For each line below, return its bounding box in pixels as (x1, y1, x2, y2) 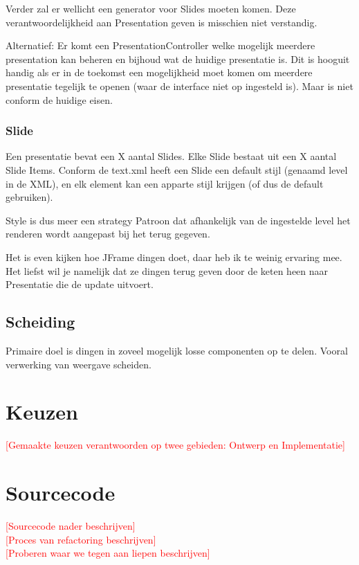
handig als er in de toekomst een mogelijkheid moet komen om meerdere (6, 65, 313, 80)
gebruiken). (6, 190, 53, 204)
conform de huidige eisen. (6, 92, 113, 107)
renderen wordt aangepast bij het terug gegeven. (6, 226, 210, 241)
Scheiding (6, 311, 75, 332)
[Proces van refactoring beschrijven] (6, 532, 156, 546)
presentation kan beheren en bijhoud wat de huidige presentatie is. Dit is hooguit (6, 51, 350, 66)
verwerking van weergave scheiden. (6, 357, 151, 371)
